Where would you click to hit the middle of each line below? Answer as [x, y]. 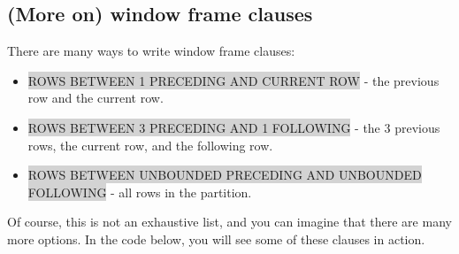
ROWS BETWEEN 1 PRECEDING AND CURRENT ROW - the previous [233, 80]
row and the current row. [96, 98]
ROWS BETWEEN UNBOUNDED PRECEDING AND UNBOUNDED [225, 175]
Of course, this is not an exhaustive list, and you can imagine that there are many [229, 222]
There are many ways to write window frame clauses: [151, 51]
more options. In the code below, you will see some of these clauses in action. [216, 239]
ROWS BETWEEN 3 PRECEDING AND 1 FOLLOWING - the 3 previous [234, 127]
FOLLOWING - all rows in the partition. [140, 192]
